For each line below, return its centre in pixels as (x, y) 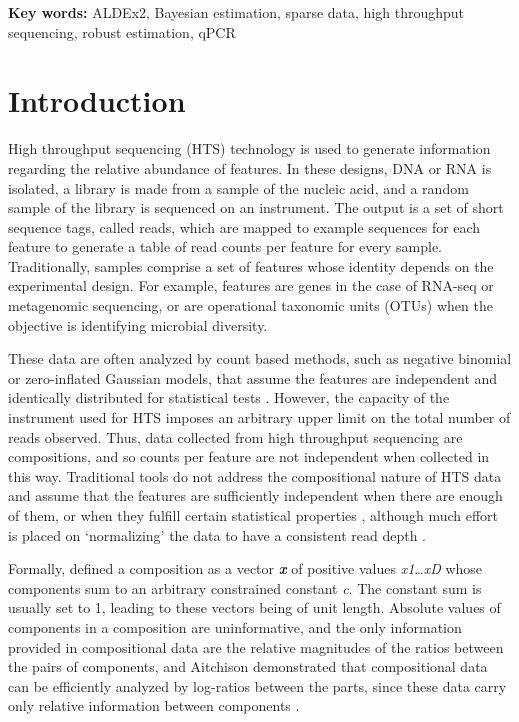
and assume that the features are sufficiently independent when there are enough (255, 495)
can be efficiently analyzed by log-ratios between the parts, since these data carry (257, 685)
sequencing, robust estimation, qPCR (122, 31)
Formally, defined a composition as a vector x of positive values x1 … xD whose (245, 568)
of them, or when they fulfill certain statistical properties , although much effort (253, 515)
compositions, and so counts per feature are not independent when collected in (249, 456)
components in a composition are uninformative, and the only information (235, 626)
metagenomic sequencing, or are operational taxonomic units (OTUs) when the (250, 305)
